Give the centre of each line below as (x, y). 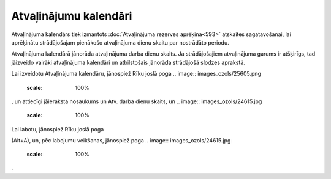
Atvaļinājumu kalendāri (72, 16)
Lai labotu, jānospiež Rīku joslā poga (58, 129)
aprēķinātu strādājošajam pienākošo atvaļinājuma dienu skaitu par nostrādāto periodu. (120, 42)
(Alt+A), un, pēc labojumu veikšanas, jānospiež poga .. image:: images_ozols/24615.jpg (121, 141)
